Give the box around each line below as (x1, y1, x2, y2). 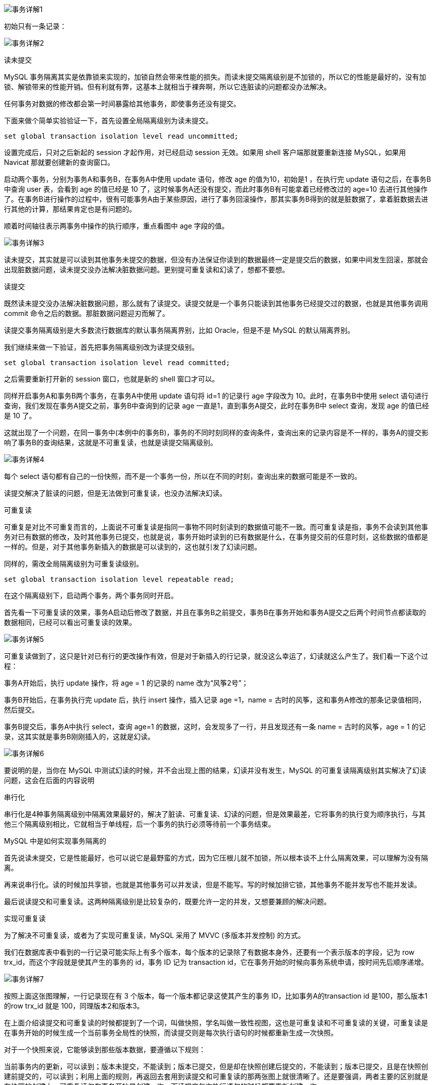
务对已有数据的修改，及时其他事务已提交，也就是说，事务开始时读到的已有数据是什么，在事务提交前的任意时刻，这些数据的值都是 (4, 533, 428, 541)
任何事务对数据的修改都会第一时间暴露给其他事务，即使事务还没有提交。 (4, 99, 240, 108)
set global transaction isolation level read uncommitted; (4, 132, 239, 140)
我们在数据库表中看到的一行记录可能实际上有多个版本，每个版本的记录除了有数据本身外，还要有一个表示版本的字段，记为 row (4, 948, 415, 956)
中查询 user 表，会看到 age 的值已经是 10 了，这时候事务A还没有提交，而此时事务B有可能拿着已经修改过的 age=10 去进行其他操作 (4, 185, 428, 193)
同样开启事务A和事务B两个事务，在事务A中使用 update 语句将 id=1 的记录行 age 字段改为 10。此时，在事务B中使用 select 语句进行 (4, 391, 429, 400)
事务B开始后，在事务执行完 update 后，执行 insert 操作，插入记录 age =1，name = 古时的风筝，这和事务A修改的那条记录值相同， (4, 696, 426, 704)
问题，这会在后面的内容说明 (4, 776, 94, 784)
